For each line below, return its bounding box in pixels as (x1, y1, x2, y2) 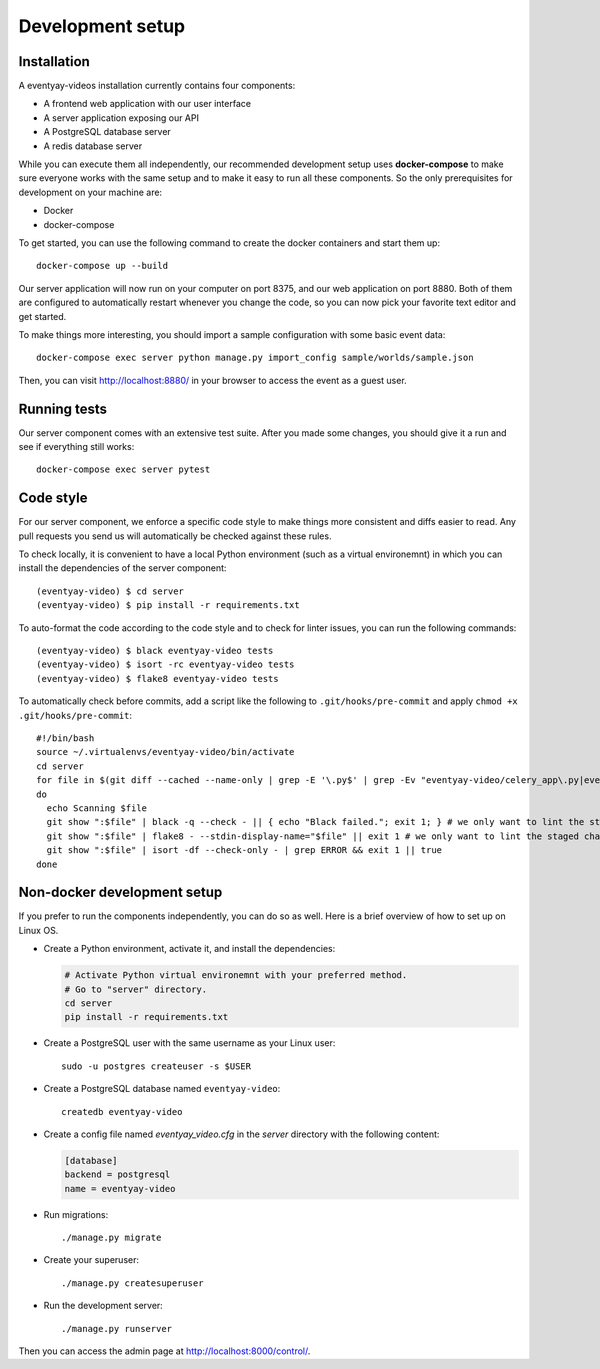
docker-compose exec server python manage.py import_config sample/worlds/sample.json (36, 352, 474, 364)
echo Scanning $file (46, 802, 148, 814)
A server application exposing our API (43, 111, 200, 124)
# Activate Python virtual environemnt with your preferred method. (64, 970, 408, 981)
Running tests (18, 400, 108, 417)
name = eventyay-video (64, 1183, 176, 1194)
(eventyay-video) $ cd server (36, 585, 185, 597)
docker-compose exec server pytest (36, 464, 211, 475)
